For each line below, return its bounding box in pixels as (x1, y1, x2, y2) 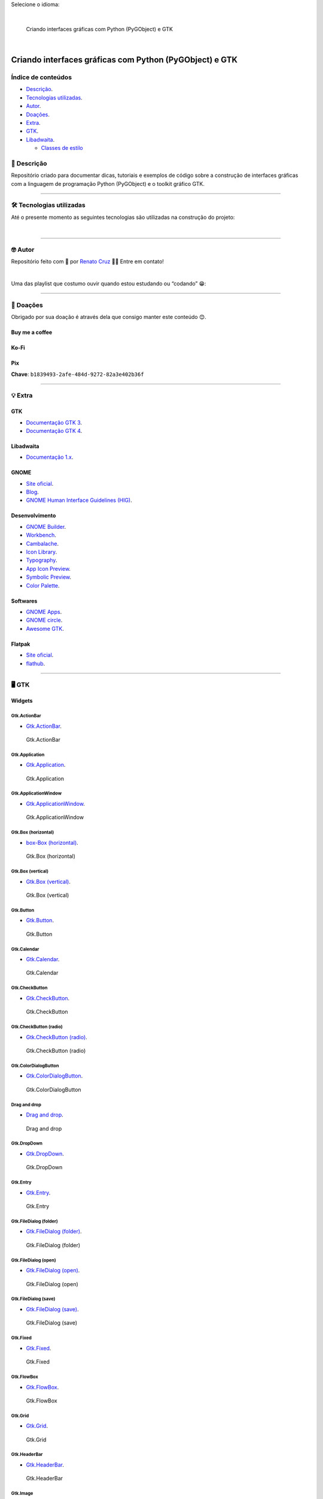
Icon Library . (26, 549, 57, 556)
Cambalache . (26, 540, 59, 547)
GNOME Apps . (26, 609, 62, 615)
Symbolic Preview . (26, 573, 72, 581)
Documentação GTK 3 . (26, 419, 83, 426)
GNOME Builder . (26, 523, 66, 530)
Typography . (26, 556, 57, 564)
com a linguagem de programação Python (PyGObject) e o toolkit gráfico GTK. (11, 180, 205, 187)
